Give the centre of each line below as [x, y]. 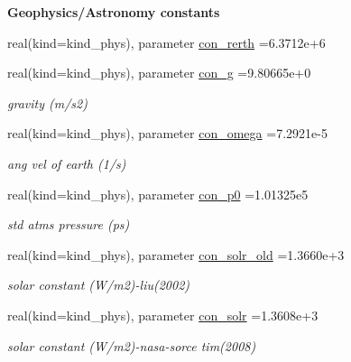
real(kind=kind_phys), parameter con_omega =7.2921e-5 [167, 133]
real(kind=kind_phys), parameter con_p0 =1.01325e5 [158, 194]
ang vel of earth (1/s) [67, 163]
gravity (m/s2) [47, 102]
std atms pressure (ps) [69, 224]
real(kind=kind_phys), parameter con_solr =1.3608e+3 [163, 315]
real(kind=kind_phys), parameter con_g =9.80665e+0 [159, 73]
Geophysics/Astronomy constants [114, 12]
